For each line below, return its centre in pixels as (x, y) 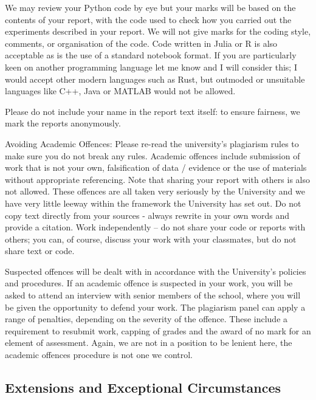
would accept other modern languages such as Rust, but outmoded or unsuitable (155, 79)
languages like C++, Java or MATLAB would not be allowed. (120, 91)
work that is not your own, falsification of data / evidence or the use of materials (156, 167)
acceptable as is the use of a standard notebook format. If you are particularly (151, 55)
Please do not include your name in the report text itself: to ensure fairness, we (153, 111)
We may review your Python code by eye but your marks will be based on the (150, 7)
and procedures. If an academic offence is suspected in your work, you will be (149, 283)
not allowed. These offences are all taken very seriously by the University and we (155, 191)
